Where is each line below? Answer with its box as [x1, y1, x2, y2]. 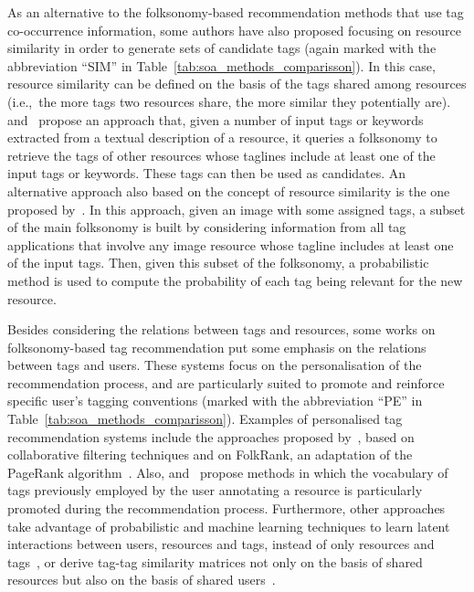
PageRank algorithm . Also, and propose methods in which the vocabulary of [7, 462, 448, 481]
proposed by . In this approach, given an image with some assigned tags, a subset [7, 199, 466, 218]
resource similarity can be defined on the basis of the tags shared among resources [7, 74, 467, 93]
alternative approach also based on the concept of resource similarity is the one [7, 181, 450, 200]
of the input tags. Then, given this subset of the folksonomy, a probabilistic [7, 253, 429, 272]
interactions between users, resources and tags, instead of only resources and [7, 534, 435, 554]
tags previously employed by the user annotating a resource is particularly [7, 481, 423, 500]
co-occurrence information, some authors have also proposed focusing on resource [7, 20, 461, 39]
